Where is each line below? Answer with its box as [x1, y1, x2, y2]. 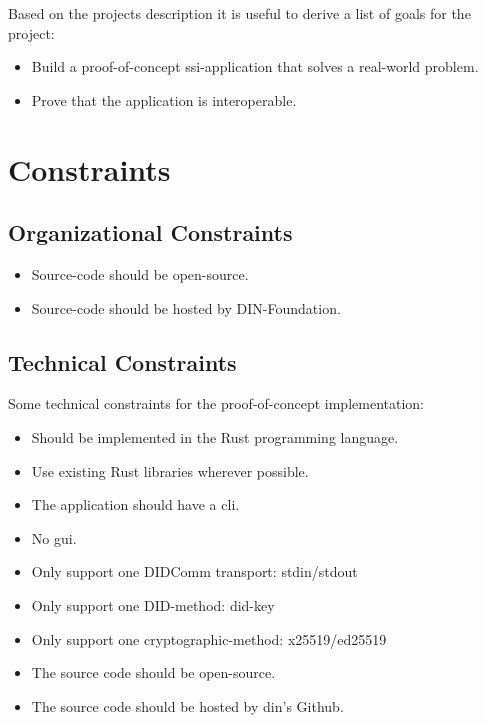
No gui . [31, 527, 77, 548]
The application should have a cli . [31, 494, 240, 515]
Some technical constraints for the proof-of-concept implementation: [8, 393, 424, 414]
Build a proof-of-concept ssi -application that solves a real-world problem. [31, 56, 479, 77]
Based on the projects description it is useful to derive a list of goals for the [8, 3, 471, 23]
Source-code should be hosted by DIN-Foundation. [31, 297, 341, 318]
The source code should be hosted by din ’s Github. [31, 695, 344, 716]
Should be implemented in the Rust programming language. [31, 426, 399, 447]
